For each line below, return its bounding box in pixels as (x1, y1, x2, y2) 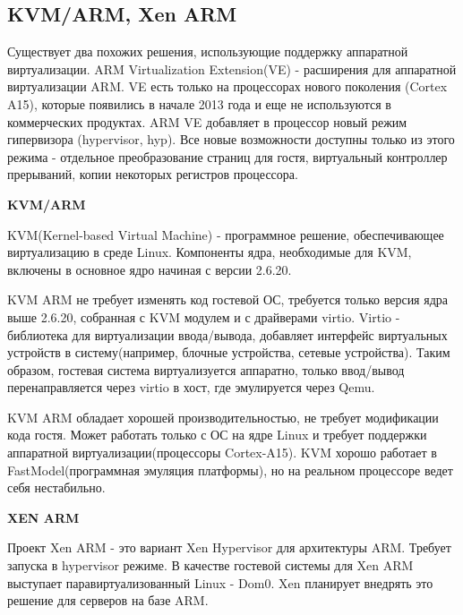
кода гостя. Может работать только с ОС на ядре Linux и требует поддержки (7, 425, 427, 444)
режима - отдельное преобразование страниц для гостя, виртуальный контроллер (7, 147, 448, 166)
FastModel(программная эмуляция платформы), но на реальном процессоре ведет (7, 460, 453, 479)
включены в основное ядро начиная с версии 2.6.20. (7, 260, 292, 278)
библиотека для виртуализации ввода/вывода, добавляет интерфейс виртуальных (7, 325, 448, 344)
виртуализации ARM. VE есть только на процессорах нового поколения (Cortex (7, 77, 448, 96)
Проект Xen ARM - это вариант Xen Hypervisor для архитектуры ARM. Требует (7, 538, 451, 557)
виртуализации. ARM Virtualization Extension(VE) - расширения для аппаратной (7, 59, 457, 78)
